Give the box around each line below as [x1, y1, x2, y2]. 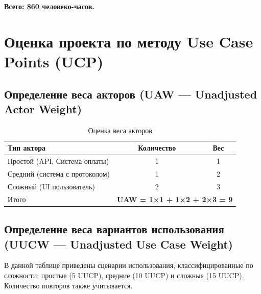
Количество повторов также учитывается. [4, 280, 133, 290]
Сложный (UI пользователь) [8, 181, 95, 191]
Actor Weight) [4, 101, 82, 116]
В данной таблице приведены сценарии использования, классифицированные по [4, 260, 253, 271]
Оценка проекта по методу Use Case [4, 31, 253, 52]
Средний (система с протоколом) [8, 168, 110, 179]
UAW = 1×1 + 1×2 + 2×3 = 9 [117, 193, 233, 204]
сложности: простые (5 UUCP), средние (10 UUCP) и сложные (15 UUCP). [4, 270, 244, 280]
